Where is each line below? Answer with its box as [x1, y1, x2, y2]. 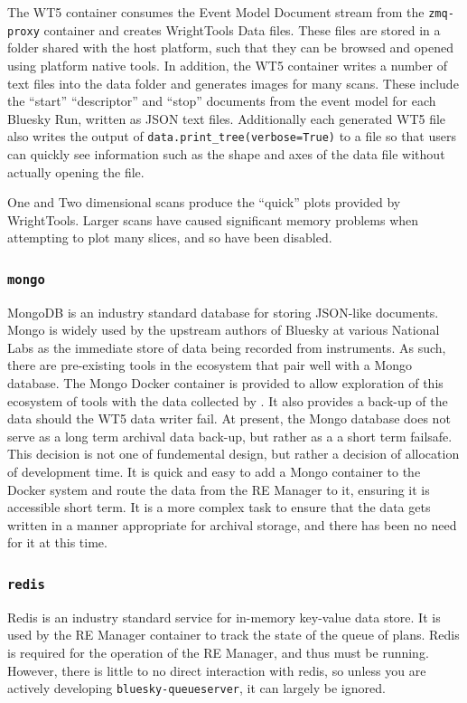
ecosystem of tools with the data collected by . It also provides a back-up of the [7, 391, 448, 410]
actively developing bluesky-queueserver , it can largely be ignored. [7, 679, 386, 698]
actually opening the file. [7, 162, 145, 181]
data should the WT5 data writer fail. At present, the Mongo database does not [7, 409, 451, 428]
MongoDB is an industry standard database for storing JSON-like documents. [7, 302, 439, 321]
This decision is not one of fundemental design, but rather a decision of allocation [7, 444, 460, 463]
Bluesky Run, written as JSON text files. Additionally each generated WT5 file [7, 109, 446, 128]
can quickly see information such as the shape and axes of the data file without [7, 144, 445, 163]
